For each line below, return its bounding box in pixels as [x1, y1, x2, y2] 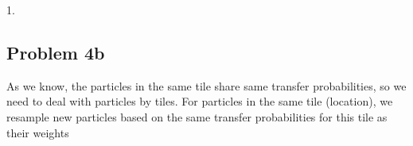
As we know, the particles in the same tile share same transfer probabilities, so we [6, 77, 407, 94]
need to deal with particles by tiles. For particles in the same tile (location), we [6, 93, 393, 109]
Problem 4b [6, 40, 105, 64]
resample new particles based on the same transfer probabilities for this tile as [6, 108, 388, 125]
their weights [6, 124, 69, 140]
